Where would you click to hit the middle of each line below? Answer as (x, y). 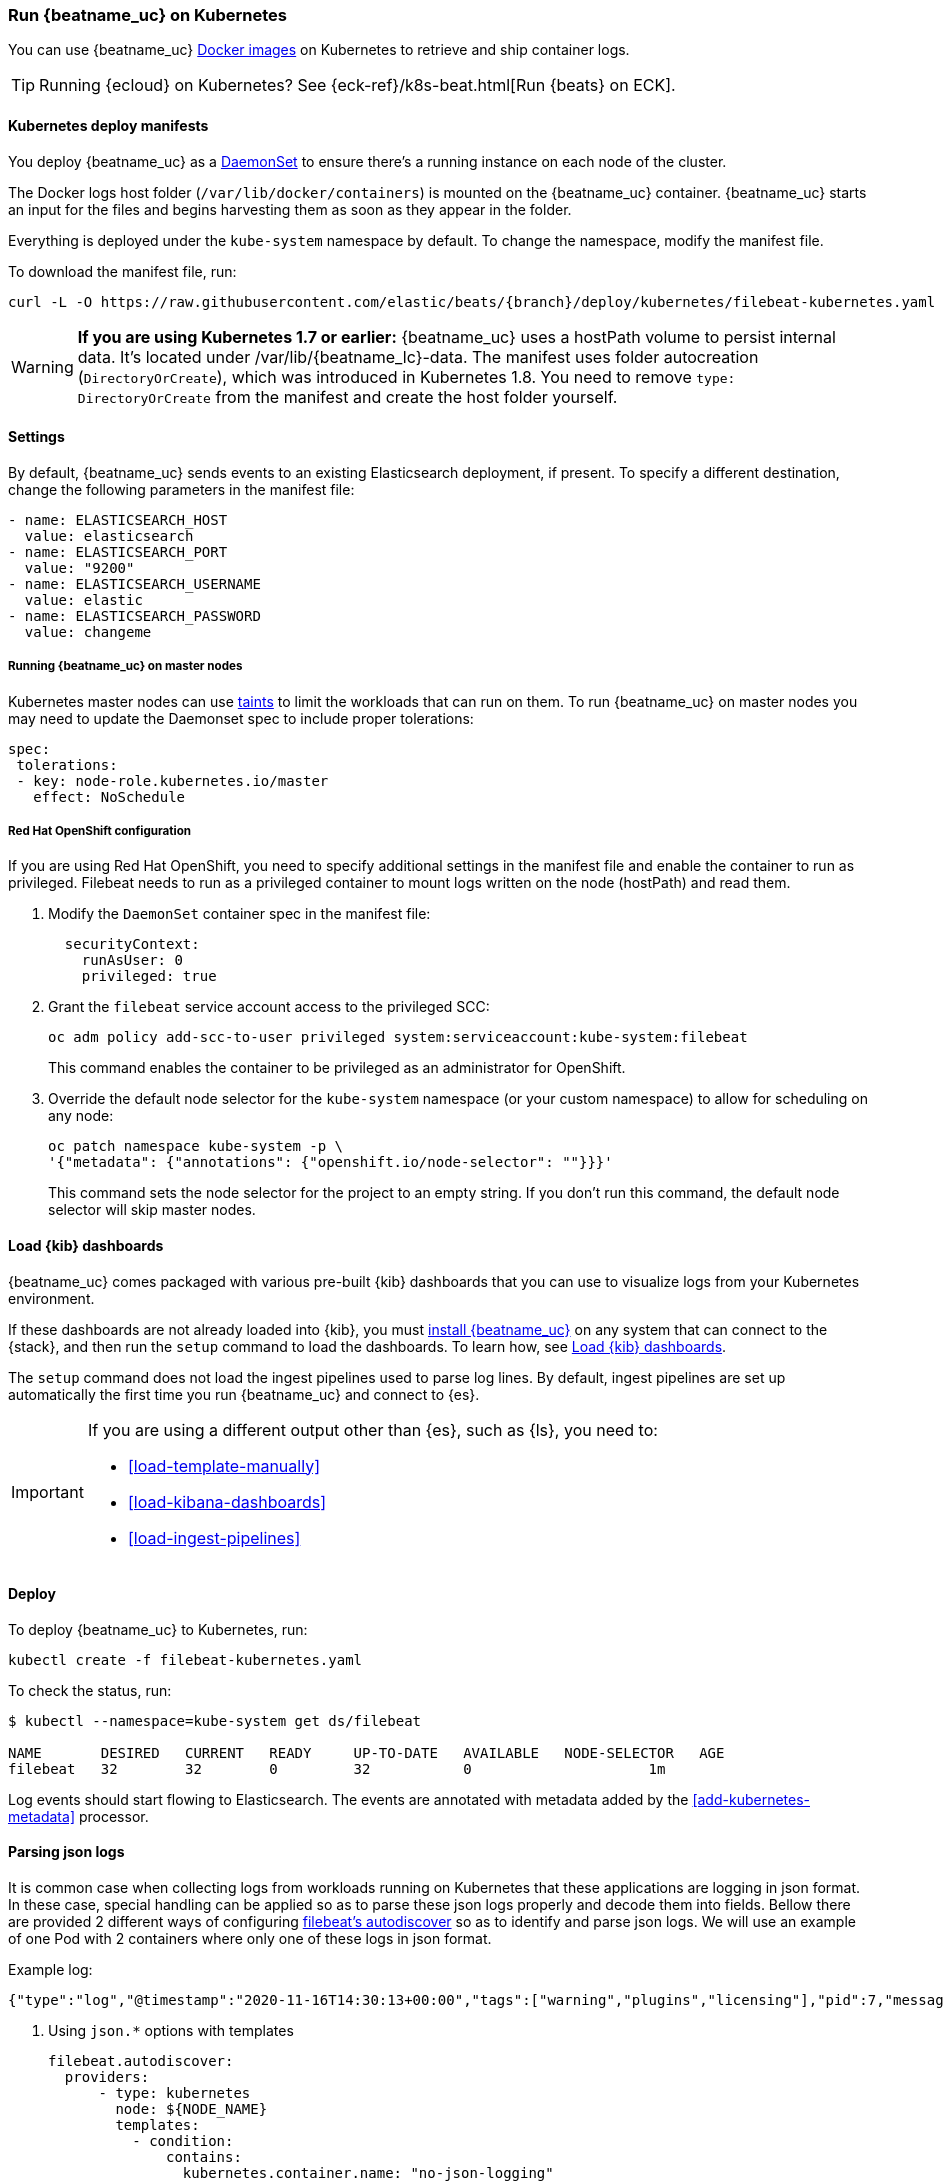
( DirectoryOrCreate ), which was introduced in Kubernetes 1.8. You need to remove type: (406, 376)
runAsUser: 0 (132, 960)
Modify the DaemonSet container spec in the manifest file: (239, 914)
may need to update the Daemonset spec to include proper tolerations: (241, 718)
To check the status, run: (90, 1690)
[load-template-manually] (223, 1465)
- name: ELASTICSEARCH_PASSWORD (134, 615)
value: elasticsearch (109, 535)
